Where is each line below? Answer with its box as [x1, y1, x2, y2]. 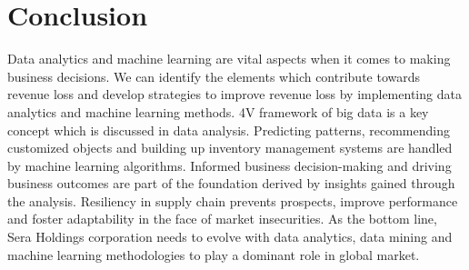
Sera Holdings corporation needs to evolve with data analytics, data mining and [7, 227, 453, 246]
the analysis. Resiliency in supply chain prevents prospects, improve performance [7, 191, 458, 210]
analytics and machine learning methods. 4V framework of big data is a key [7, 102, 429, 121]
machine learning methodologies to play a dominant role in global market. [7, 245, 420, 264]
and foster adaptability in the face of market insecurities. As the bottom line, [7, 209, 437, 228]
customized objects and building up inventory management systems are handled [7, 138, 453, 157]
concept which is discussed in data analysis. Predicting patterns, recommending [7, 120, 450, 139]
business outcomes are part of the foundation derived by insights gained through [7, 174, 455, 193]
